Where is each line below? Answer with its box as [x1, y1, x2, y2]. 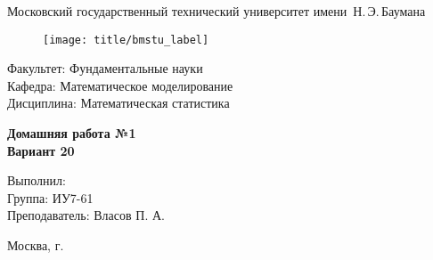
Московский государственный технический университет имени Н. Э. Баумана [7, 2, 426, 20]
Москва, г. [7, 236, 64, 254]
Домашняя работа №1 [7, 124, 136, 142]
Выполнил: [7, 171, 66, 190]
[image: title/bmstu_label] [43, 33, 209, 46]
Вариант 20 [7, 141, 75, 159]
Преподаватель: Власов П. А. [7, 206, 165, 224]
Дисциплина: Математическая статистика [7, 93, 230, 112]
